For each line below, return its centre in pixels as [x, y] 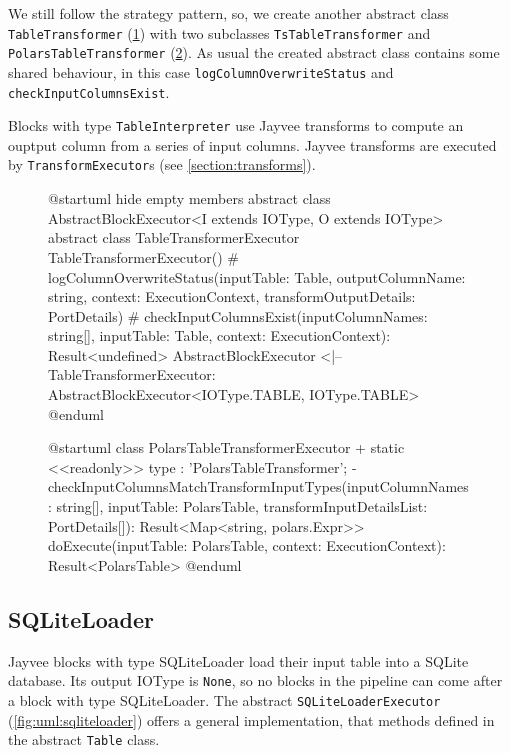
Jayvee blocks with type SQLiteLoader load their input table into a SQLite [238, 660]
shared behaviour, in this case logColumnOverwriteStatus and [201, 71]
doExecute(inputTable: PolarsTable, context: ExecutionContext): [247, 545]
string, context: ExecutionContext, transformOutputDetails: [232, 296]
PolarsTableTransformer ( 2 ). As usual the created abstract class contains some [254, 52]
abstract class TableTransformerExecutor [174, 237]
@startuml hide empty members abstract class [189, 198]
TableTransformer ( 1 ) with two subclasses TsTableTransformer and [219, 32]
